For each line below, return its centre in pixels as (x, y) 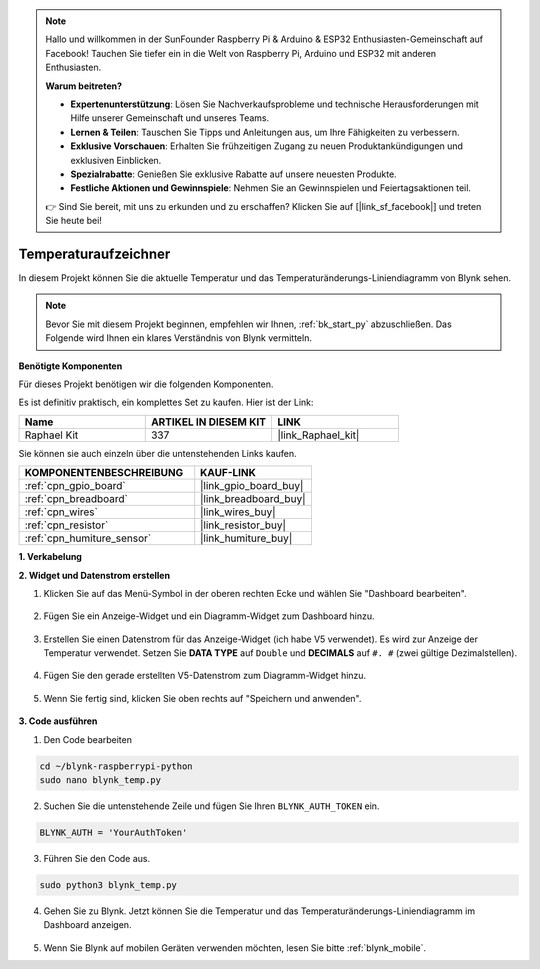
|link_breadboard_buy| (253, 499)
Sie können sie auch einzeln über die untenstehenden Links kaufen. (157, 453)
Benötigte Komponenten (70, 366)
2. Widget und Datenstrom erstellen (94, 575)
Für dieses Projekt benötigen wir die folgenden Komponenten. (146, 384)
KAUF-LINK (228, 473)
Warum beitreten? (84, 86)
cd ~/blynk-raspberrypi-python (116, 766)
